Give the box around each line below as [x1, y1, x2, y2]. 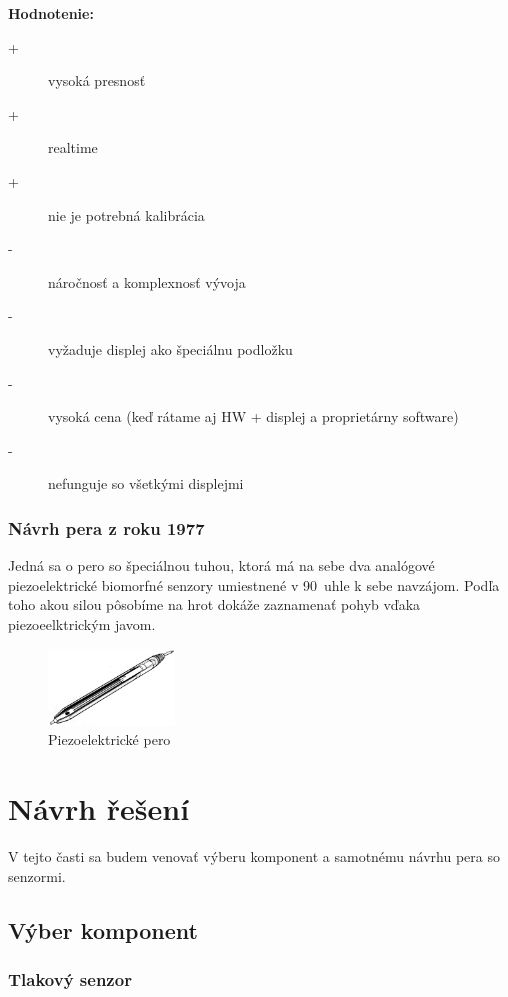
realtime [48, 137, 98, 158]
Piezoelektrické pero [48, 729, 171, 750]
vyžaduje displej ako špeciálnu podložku [48, 338, 293, 359]
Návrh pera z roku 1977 [8, 515, 205, 540]
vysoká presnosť [48, 70, 146, 91]
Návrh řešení [8, 788, 190, 828]
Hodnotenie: [8, 3, 94, 23]
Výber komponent [8, 914, 198, 945]
